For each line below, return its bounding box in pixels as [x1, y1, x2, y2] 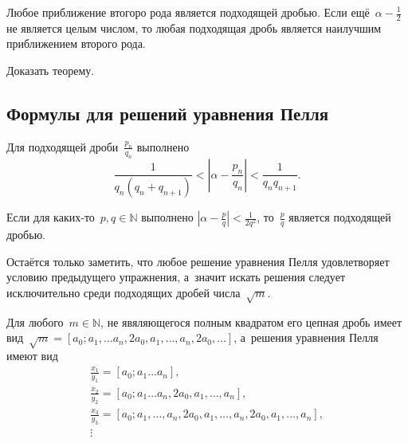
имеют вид [6, 347, 58, 364]
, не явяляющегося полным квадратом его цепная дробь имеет [100, 313, 402, 330]
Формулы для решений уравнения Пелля [6, 101, 329, 125]
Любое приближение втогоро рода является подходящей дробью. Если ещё [6, 4, 370, 20]
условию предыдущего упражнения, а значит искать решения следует [6, 269, 346, 285]
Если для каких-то [6, 209, 95, 225]
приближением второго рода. [6, 35, 146, 52]
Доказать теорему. [6, 62, 95, 79]
